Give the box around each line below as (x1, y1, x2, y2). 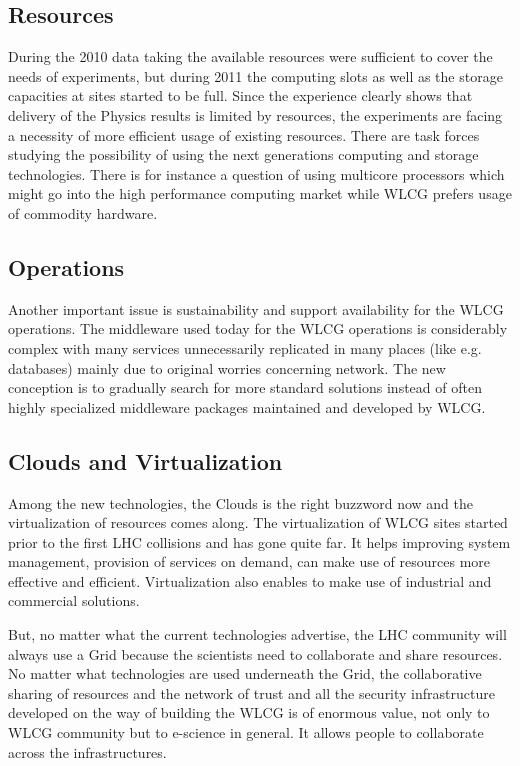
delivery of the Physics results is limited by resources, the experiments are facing (8, 104, 503, 125)
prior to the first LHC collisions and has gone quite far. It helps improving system (8, 531, 511, 552)
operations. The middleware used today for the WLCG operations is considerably (8, 318, 508, 339)
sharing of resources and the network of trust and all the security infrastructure (8, 682, 495, 703)
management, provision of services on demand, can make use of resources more (8, 551, 491, 572)
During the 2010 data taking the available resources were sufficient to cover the (8, 46, 493, 67)
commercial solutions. (8, 590, 140, 611)
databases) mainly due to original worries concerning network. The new (8, 357, 446, 378)
